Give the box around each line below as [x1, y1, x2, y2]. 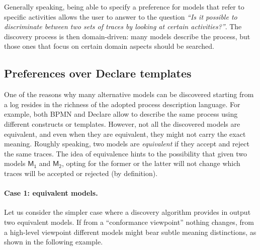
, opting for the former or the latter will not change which [61, 158, 240, 169]
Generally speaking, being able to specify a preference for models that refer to [4, 2, 244, 12]
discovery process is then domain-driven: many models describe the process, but [4, 31, 250, 41]
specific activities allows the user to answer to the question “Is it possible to [4, 11, 237, 22]
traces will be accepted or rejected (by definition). [4, 168, 158, 178]
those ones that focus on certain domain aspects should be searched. [4, 41, 214, 51]
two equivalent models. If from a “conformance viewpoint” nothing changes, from [4, 216, 254, 227]
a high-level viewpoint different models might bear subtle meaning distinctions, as [4, 226, 256, 237]
